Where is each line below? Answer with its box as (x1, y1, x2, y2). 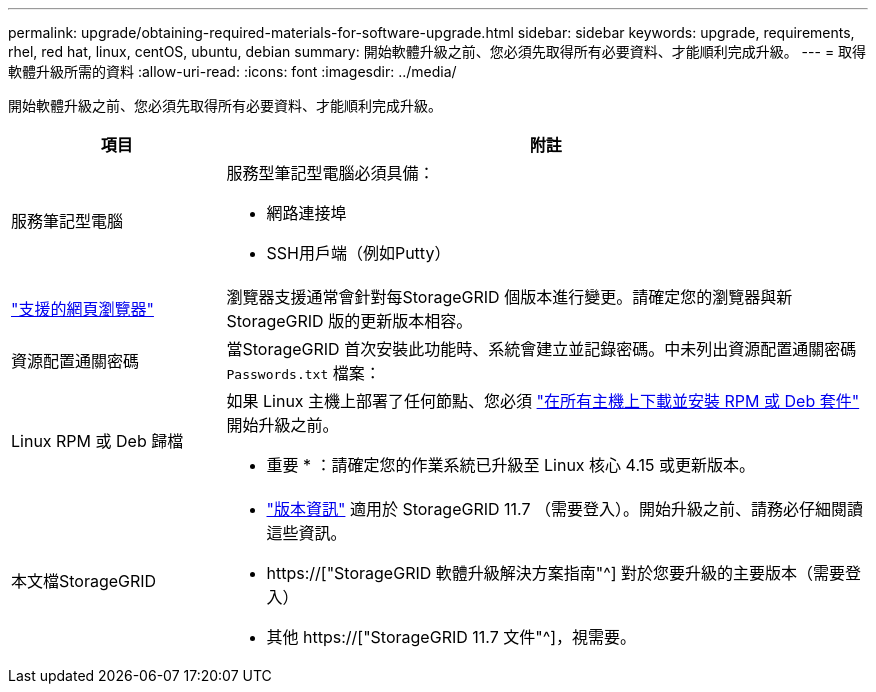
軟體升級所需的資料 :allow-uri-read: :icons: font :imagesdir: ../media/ (8, 63, 457, 80)
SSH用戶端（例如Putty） (266, 243, 451, 263)
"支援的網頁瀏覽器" (11, 299, 154, 319)
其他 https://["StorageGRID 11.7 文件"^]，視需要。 (266, 627, 637, 647)
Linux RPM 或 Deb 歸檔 (11, 431, 184, 451)
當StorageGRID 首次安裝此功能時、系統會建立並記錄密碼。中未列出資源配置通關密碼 (226, 339, 857, 359)
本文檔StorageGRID (11, 571, 157, 591)
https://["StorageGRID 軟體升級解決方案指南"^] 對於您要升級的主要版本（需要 (266, 563, 846, 583)
